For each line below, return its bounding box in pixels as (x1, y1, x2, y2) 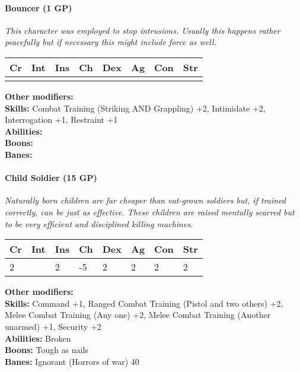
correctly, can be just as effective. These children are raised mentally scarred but (5, 205, 295, 218)
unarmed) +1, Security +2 (5, 320, 101, 332)
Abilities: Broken (5, 332, 71, 344)
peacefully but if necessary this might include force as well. (5, 36, 216, 48)
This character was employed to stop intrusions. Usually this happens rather (5, 24, 280, 36)
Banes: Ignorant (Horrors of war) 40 (5, 355, 139, 367)
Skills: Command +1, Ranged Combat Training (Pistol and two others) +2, (5, 297, 283, 309)
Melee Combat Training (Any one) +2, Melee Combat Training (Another (5, 309, 271, 321)
